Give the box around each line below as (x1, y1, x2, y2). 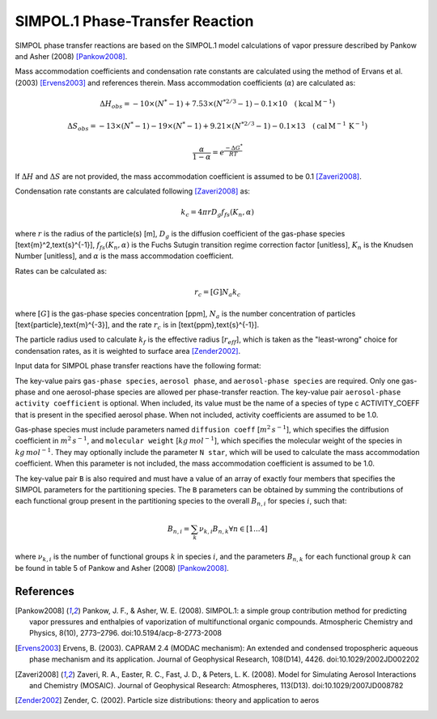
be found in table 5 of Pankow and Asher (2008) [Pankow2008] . (15, 563, 230, 572)
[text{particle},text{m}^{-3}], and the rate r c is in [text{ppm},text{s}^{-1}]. (15, 320, 259, 331)
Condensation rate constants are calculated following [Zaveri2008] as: (15, 186, 251, 196)
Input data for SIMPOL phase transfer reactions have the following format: (15, 361, 262, 371)
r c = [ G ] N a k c (194, 287, 241, 299)
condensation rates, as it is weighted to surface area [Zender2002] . (15, 346, 241, 355)
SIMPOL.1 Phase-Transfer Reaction (15, 12, 254, 30)
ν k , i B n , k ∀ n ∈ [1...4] (198, 524, 268, 535)
